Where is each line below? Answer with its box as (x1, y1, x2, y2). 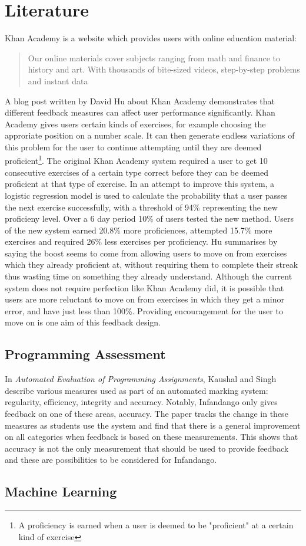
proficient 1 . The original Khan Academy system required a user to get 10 (5, 153, 268, 167)
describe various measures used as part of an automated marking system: (5, 384, 268, 396)
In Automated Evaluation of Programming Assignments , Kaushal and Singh (5, 373, 277, 385)
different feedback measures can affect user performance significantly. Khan (5, 106, 275, 119)
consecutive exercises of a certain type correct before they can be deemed (5, 166, 268, 178)
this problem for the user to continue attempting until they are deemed (5, 140, 262, 153)
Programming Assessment (5, 345, 166, 363)
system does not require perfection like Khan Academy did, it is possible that (5, 281, 284, 294)
